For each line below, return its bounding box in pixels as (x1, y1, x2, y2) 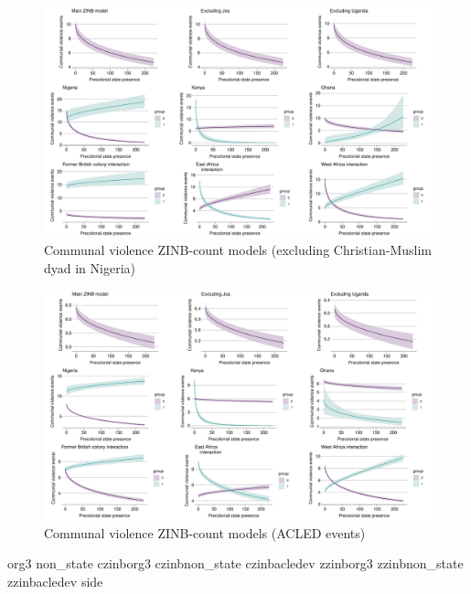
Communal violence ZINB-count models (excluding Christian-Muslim (44, 240, 432, 260)
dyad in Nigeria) (44, 258, 136, 277)
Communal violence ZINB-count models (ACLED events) (44, 523, 366, 542)
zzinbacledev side (7, 572, 103, 591)
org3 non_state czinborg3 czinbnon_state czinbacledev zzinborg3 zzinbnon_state (7, 554, 464, 573)
